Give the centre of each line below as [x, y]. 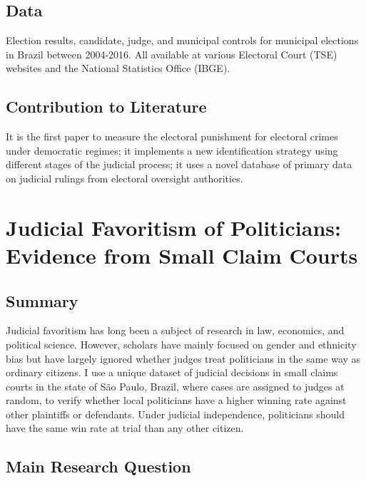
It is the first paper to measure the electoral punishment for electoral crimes [172, 136]
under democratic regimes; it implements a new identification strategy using [172, 150]
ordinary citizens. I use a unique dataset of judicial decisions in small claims [172, 372]
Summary [42, 300]
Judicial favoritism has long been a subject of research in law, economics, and [175, 330]
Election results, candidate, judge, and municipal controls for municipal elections [182, 40]
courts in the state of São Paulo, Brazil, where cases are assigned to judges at [175, 386]
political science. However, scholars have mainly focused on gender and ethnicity [181, 344]
